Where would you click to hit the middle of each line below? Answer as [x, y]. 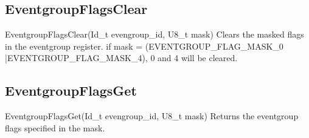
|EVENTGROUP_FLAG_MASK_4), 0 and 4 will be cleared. [121, 58]
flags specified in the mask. [55, 127]
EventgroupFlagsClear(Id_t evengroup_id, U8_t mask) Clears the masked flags [154, 34]
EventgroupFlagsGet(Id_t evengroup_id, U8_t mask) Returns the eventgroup [152, 116]
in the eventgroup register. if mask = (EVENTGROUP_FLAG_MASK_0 [144, 46]
